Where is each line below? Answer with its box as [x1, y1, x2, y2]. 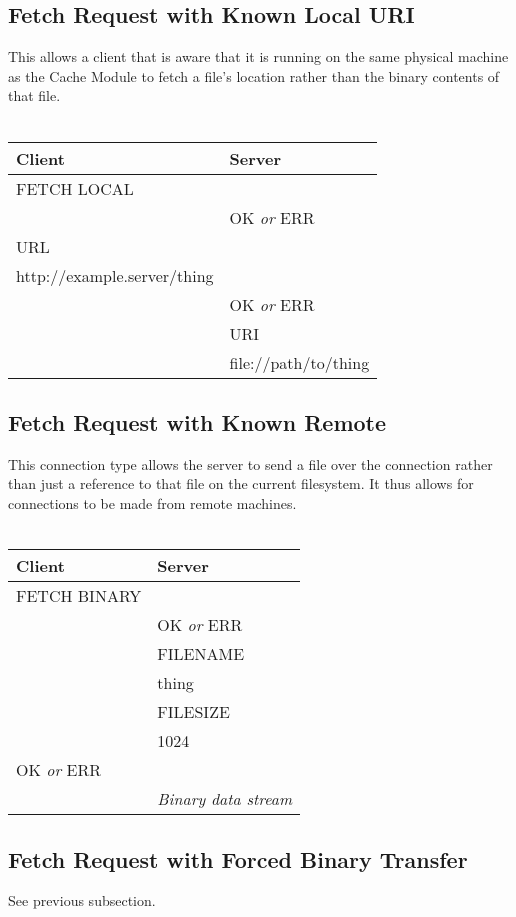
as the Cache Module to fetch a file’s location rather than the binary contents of [8, 65, 500, 86]
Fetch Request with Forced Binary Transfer [8, 843, 468, 874]
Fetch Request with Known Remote [8, 406, 387, 437]
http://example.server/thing [16, 263, 214, 287]
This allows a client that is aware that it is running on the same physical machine [8, 46, 509, 67]
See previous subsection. [8, 890, 156, 911]
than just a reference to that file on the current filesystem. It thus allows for [8, 473, 474, 494]
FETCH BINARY [16, 584, 142, 608]
